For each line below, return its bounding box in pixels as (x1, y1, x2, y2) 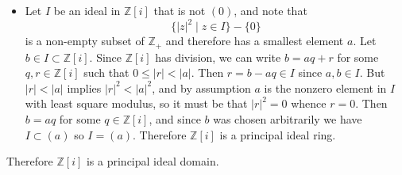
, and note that (234, 2, 307, 18)
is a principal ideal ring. (219, 126, 336, 143)
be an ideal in (53, 2, 121, 18)
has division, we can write (155, 48, 281, 65)
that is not (153, 2, 206, 18)
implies (67, 79, 102, 96)
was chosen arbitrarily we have (213, 110, 362, 127)
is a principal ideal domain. (86, 153, 219, 169)
